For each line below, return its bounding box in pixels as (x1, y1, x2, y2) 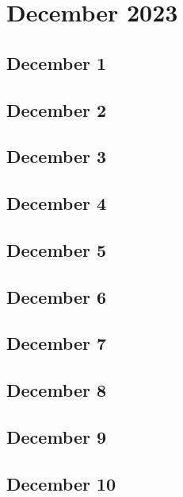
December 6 (6, 284, 107, 309)
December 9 (6, 425, 107, 449)
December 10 (6, 471, 116, 495)
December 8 (6, 378, 107, 402)
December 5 (6, 237, 107, 262)
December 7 (6, 331, 107, 355)
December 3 (6, 144, 107, 169)
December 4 (6, 191, 107, 215)
